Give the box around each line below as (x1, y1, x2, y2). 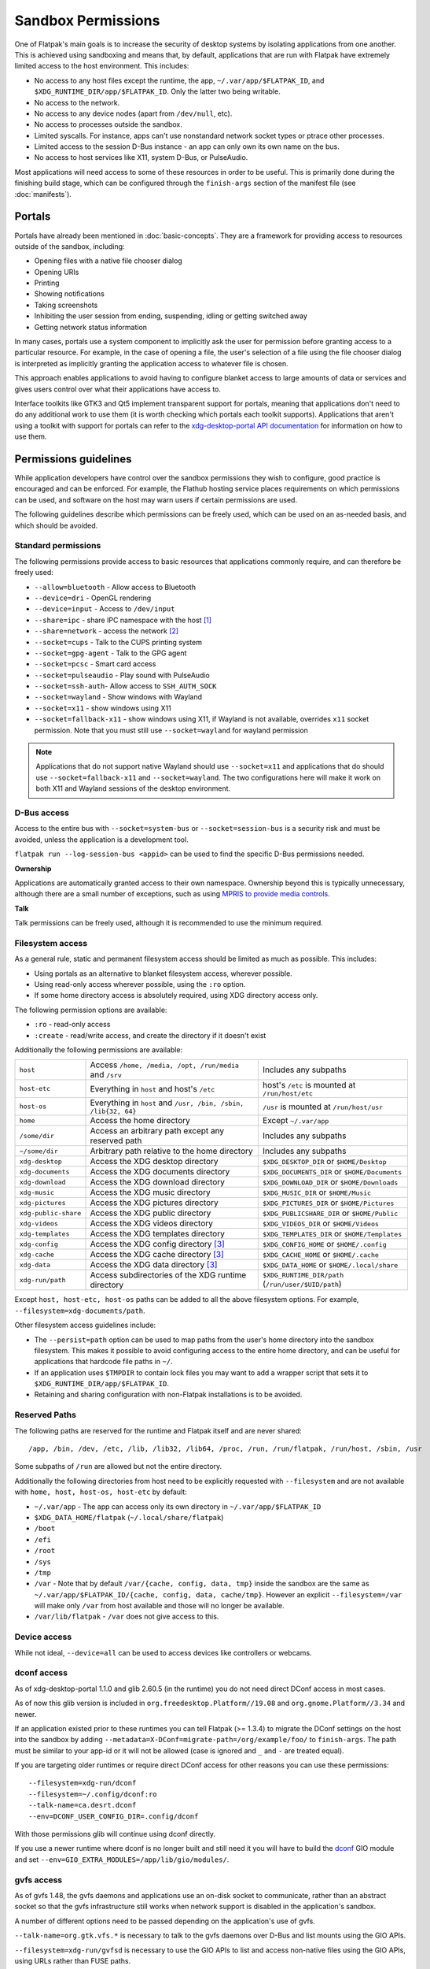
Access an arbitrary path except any (90, 1125, 225, 1137)
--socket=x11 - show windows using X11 (34, 703, 172, 713)
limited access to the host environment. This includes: (14, 61, 189, 71)
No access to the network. (34, 98, 120, 107)
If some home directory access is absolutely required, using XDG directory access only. (34, 991, 318, 1000)
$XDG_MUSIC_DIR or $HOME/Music (262, 1187, 372, 1198)
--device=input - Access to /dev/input (34, 604, 175, 614)
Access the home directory (90, 1115, 190, 1126)
